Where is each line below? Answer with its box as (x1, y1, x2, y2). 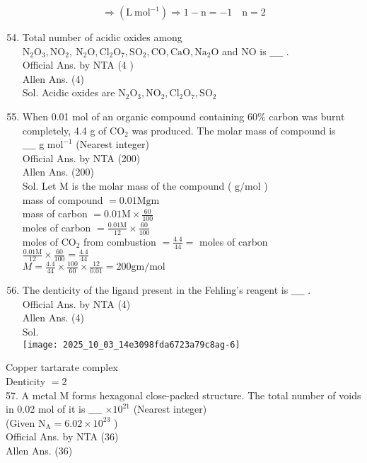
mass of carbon (22, 206, 88, 221)
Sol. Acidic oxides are (22, 85, 115, 100)
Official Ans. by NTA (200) (22, 150, 141, 165)
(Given (6, 415, 35, 430)
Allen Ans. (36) (6, 442, 73, 457)
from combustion (83, 234, 156, 248)
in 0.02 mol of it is (6, 401, 86, 416)
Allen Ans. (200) (22, 164, 94, 179)
